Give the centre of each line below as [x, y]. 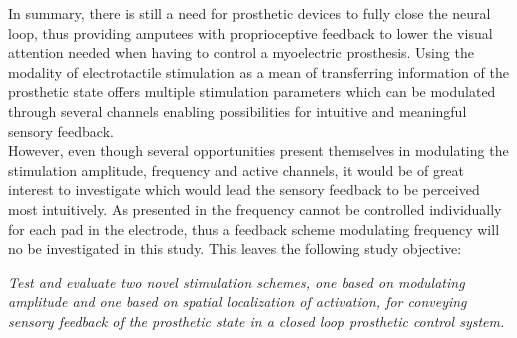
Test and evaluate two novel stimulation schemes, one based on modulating [236, 281]
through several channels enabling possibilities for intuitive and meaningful [237, 110]
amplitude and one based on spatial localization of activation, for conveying [237, 301]
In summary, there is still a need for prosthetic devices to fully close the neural [249, 13]
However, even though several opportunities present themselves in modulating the [258, 150]
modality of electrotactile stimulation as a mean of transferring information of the [258, 71]
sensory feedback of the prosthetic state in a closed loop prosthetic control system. [256, 320]
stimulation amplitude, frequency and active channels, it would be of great [236, 169]
